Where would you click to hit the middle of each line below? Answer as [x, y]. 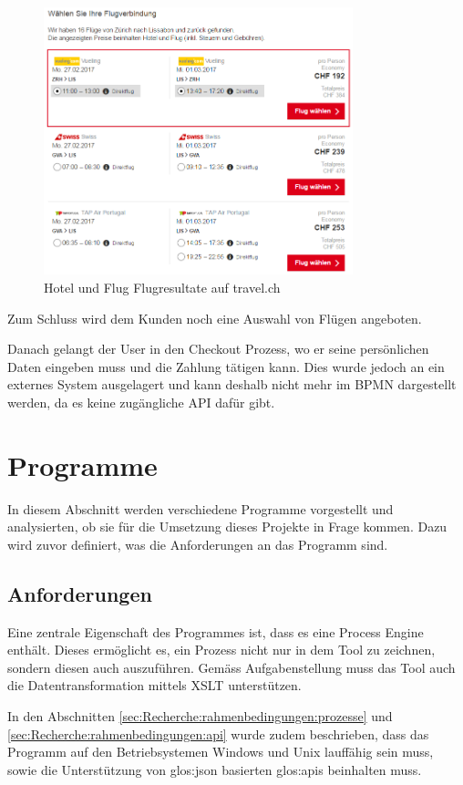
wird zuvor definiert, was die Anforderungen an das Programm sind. [198, 544]
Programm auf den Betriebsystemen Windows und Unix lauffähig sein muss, [221, 752]
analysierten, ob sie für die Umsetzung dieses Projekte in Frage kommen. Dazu [227, 527]
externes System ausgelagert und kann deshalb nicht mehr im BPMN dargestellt [232, 384]
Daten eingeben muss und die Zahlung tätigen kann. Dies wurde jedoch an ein [226, 366]
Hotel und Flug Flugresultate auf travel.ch [162, 287]
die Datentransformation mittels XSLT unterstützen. [154, 685]
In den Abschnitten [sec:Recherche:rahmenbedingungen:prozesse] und [200, 716]
